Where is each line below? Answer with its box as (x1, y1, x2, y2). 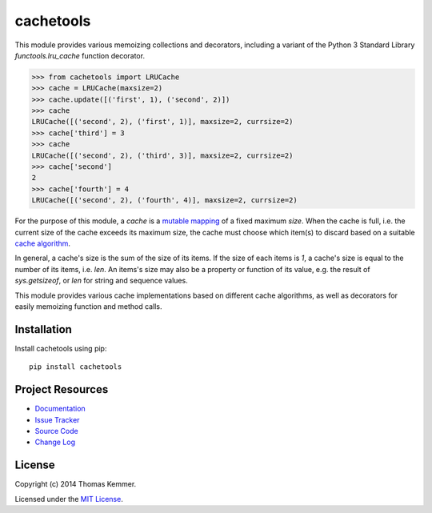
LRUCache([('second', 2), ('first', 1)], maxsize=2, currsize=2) (31, 117, 294, 126)
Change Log (34, 437, 76, 447)
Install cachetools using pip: (14, 343, 107, 353)
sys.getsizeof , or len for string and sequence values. (14, 276, 188, 286)
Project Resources (14, 383, 109, 396)
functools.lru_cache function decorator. (14, 50, 146, 60)
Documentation (34, 404, 86, 414)
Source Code (34, 426, 79, 435)
